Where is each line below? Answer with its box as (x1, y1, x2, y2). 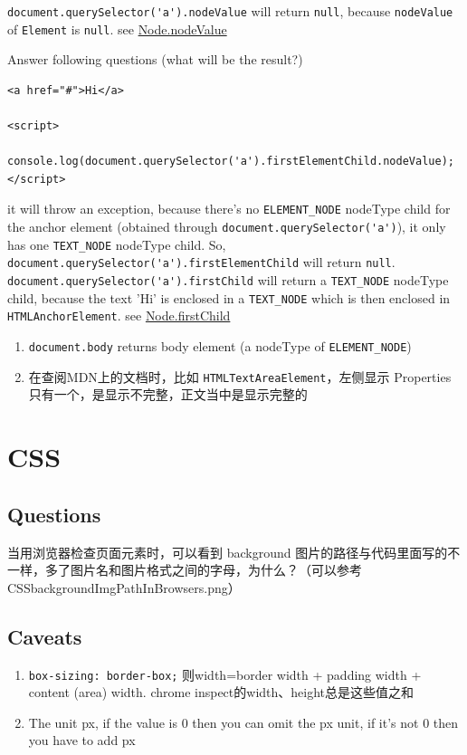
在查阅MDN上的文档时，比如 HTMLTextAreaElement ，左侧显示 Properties (28, 367, 452, 386)
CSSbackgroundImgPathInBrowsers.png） (7, 578, 241, 597)
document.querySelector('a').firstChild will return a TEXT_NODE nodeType (7, 271, 449, 290)
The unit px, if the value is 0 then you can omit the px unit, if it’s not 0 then (28, 712, 459, 731)
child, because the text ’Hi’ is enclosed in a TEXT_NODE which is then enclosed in (7, 288, 451, 307)
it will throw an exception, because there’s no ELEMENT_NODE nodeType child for (7, 199, 451, 218)
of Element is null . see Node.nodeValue (7, 19, 227, 38)
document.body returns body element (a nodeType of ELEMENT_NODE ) (28, 337, 412, 356)
